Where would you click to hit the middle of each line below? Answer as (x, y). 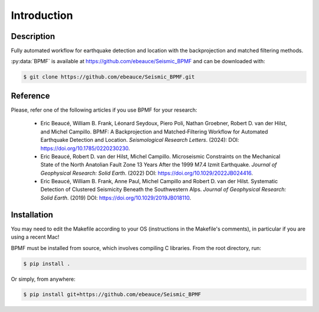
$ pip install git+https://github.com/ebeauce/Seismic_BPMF (112, 295)
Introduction (42, 15)
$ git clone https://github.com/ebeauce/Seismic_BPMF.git (109, 77)
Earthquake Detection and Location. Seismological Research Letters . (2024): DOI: (140, 140)
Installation (32, 215)
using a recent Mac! (35, 237)
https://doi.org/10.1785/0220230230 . (85, 148)
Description (33, 36)
